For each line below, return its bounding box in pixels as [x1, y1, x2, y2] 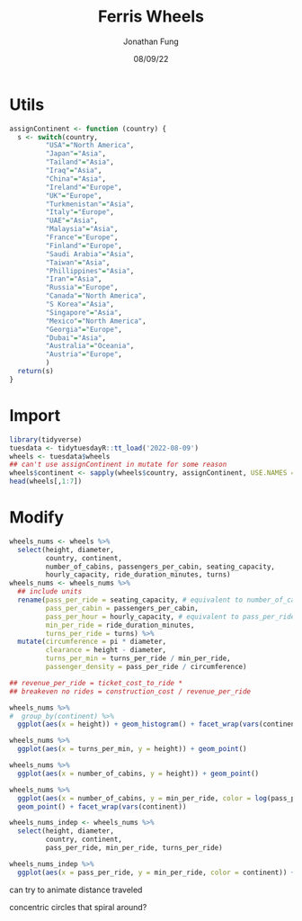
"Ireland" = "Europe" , [45, 183, 123, 192]
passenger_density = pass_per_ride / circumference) [45, 663, 247, 672]
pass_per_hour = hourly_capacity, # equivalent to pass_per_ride [45, 612, 296, 621]
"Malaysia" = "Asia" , [45, 225, 119, 234]
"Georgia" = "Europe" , [45, 325, 123, 334]
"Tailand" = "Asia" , [45, 157, 115, 167]
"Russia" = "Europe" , [45, 283, 119, 292]
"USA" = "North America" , [45, 141, 135, 150]
